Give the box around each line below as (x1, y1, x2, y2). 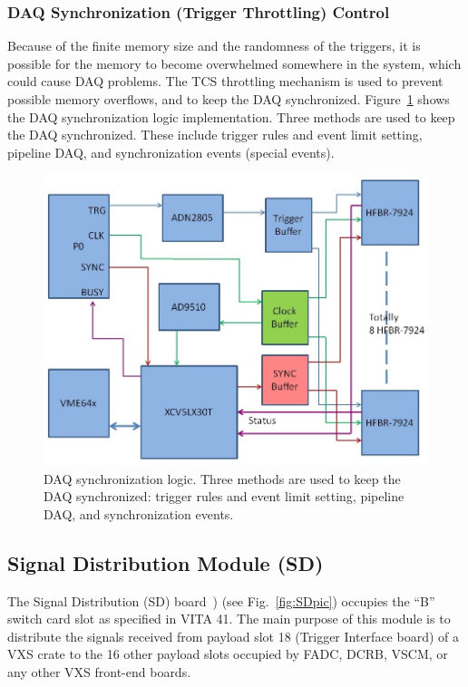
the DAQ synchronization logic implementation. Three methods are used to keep (7, 107, 455, 126)
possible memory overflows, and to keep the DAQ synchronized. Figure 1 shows (7, 90, 450, 108)
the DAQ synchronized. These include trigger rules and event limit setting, (7, 125, 423, 144)
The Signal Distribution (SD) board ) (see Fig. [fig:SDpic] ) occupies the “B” (7, 591, 435, 610)
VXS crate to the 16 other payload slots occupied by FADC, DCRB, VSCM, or (7, 644, 448, 663)
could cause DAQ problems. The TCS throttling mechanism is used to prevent (7, 72, 444, 91)
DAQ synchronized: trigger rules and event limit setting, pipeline (44, 487, 405, 506)
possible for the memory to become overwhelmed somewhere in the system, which (7, 53, 462, 73)
